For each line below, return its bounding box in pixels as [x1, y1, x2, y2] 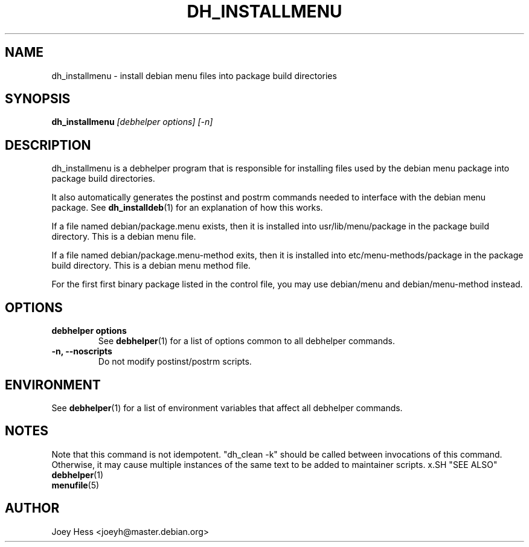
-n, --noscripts [51, 346, 112, 357]
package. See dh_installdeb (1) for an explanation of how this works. [51, 202, 323, 213]
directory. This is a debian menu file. [51, 231, 196, 242]
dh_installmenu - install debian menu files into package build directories [51, 70, 337, 81]
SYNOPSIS [5, 91, 71, 107]
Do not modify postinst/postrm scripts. [98, 356, 252, 367]
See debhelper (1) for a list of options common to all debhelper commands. [98, 336, 395, 347]
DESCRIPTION [5, 137, 91, 153]
